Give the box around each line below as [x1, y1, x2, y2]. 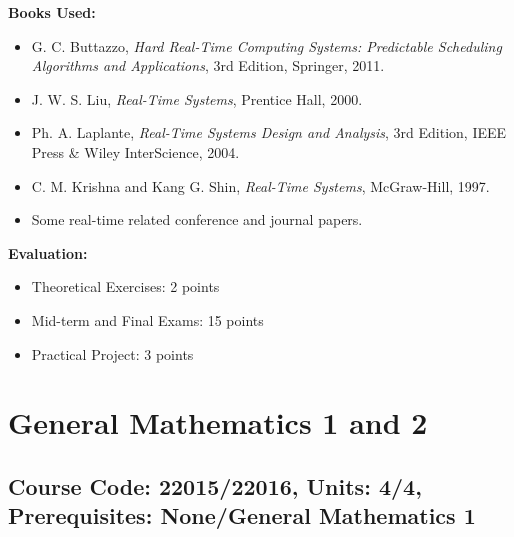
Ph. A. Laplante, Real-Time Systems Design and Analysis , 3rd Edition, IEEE [31, 122, 507, 143]
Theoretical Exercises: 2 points [31, 276, 220, 297]
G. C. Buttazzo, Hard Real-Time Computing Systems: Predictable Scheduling [31, 35, 502, 56]
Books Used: [8, 2, 96, 22]
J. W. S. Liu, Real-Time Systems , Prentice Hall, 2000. [31, 88, 363, 109]
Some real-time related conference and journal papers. [31, 209, 363, 230]
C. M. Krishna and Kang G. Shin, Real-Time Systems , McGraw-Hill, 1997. [31, 175, 490, 196]
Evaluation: [8, 242, 88, 263]
